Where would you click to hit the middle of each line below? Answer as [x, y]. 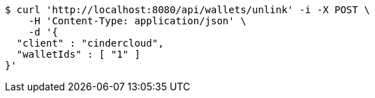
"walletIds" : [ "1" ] [78, 54]
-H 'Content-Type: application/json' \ [137, 21]
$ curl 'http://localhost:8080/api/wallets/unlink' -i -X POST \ [187, 10]
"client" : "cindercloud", [90, 43]
